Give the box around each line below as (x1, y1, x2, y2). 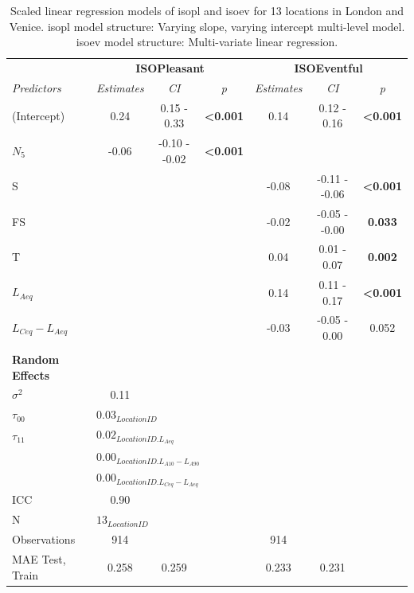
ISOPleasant (135, 60, 205, 76)
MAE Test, (12, 551, 66, 568)
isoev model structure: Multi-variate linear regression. (76, 33, 338, 50)
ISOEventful (294, 60, 363, 76)
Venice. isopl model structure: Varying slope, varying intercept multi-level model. (9, 18, 405, 34)
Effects (12, 366, 50, 383)
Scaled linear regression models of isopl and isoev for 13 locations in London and (10, 2, 404, 18)
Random (12, 351, 60, 368)
